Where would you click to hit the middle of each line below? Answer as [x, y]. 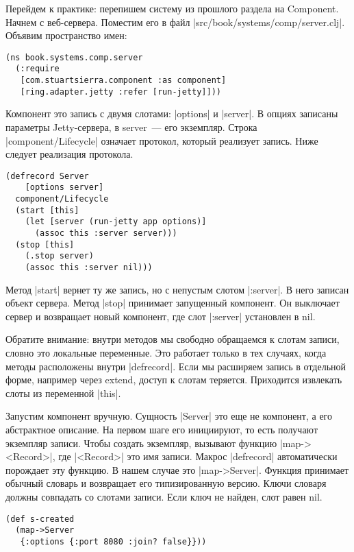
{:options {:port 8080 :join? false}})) [113, 541]
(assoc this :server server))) [106, 233]
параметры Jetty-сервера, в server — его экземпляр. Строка [131, 127]
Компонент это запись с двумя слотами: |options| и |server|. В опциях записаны [172, 113]
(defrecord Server [47, 176]
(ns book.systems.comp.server [74, 57]
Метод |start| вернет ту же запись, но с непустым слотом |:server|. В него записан [177, 289]
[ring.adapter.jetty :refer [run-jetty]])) [121, 92]
